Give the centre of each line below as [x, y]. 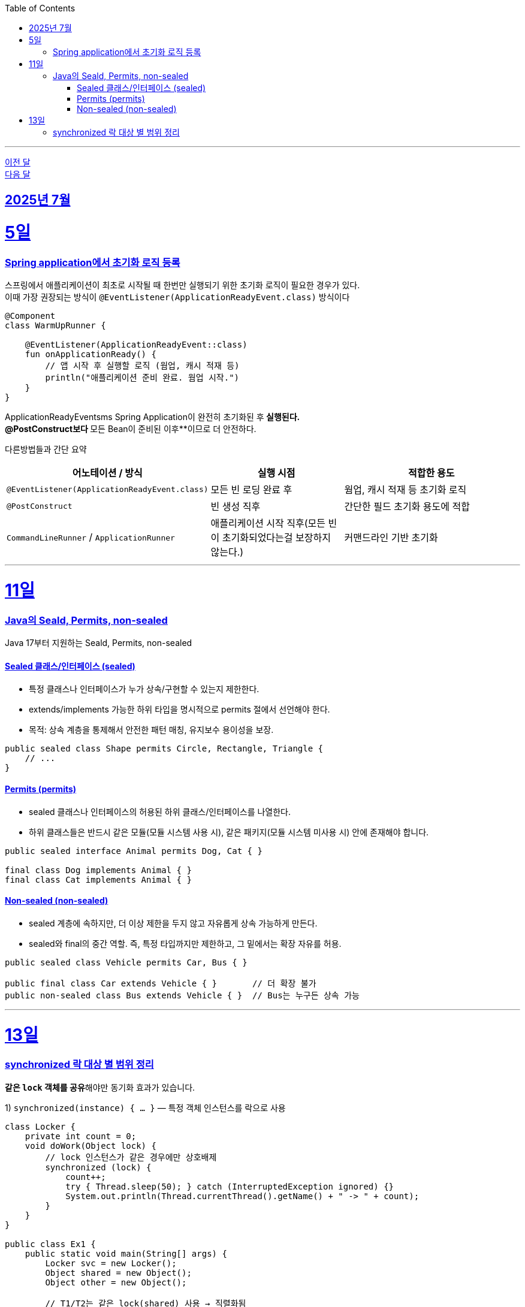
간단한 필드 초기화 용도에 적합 [407, 507]
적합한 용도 [432, 473]
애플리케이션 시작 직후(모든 [268, 523]
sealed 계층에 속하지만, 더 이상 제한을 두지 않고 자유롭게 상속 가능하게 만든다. [173, 923]
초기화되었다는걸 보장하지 [276, 538]
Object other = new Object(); [116, 1282]
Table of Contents [40, 8]
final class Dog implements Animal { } [98, 870]
